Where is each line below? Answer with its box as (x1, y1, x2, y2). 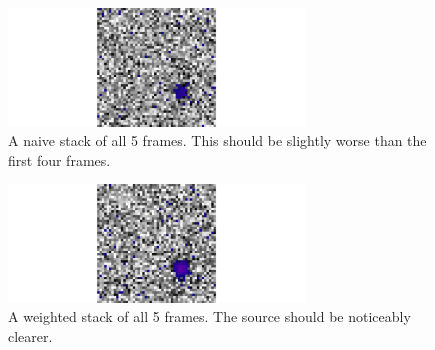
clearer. (8, 326, 53, 347)
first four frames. (8, 149, 111, 170)
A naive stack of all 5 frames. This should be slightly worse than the (8, 130, 427, 151)
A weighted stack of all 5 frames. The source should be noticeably (8, 306, 411, 327)
